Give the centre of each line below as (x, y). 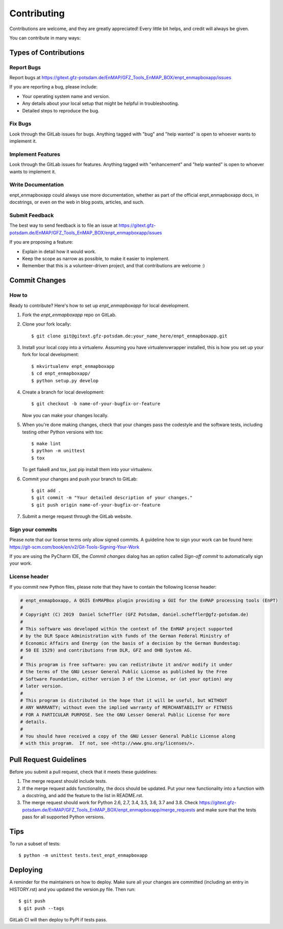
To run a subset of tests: (35, 844)
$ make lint (46, 444)
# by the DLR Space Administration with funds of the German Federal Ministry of (125, 636)
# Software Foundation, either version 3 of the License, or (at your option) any (126, 679)
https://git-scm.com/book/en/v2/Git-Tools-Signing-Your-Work (74, 547)
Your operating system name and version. (66, 96)
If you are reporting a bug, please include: (54, 87)
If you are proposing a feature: (41, 242)
